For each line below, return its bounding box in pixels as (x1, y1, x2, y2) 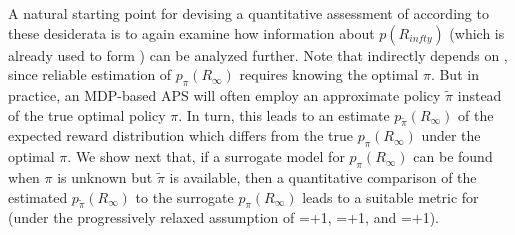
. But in (430, 64, 479, 85)
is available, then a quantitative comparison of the (169, 166, 477, 187)
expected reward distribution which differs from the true (8, 125, 353, 146)
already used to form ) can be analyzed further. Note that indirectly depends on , (8, 44, 508, 65)
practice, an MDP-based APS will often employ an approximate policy (8, 84, 441, 105)
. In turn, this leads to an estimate (178, 104, 390, 125)
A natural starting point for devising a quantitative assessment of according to (8, 3, 489, 23)
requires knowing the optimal (239, 64, 419, 85)
